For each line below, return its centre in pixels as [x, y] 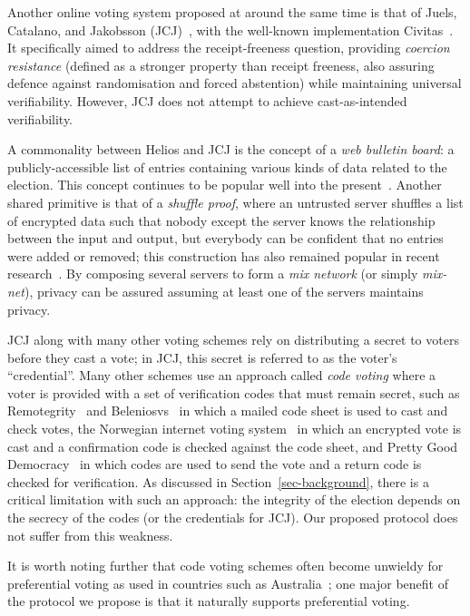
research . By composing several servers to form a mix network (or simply [213, 274]
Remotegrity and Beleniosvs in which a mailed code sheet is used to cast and [228, 411]
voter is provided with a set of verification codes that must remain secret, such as [234, 392]
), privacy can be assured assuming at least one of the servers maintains [224, 291]
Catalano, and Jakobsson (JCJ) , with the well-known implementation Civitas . [230, 29]
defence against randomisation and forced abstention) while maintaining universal [235, 83]
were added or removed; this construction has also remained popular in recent [224, 255]
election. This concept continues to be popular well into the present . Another [225, 185]
